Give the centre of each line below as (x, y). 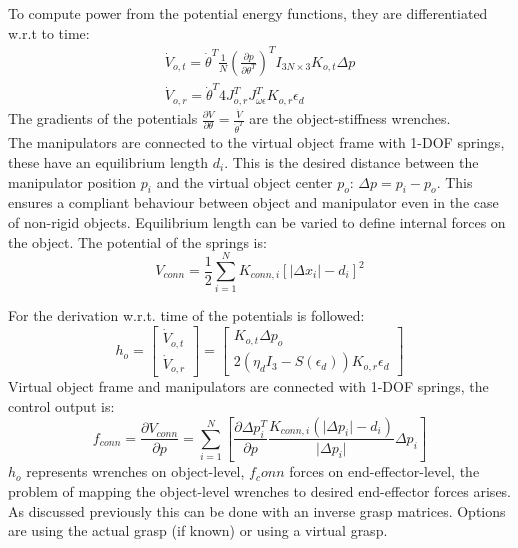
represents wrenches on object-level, (135, 471)
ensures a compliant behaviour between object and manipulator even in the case (253, 202)
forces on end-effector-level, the (384, 471)
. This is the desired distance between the (351, 162)
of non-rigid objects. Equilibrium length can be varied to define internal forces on (257, 222)
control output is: (61, 405)
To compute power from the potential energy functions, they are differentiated (248, 13)
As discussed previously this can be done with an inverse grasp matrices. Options (257, 510)
